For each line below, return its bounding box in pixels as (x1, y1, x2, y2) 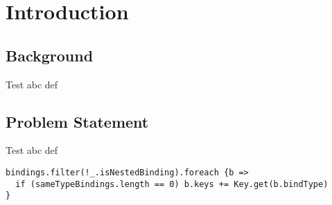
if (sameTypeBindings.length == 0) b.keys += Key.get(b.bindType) (15, 179, 329, 189)
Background (6, 44, 94, 66)
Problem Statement (6, 110, 149, 132)
